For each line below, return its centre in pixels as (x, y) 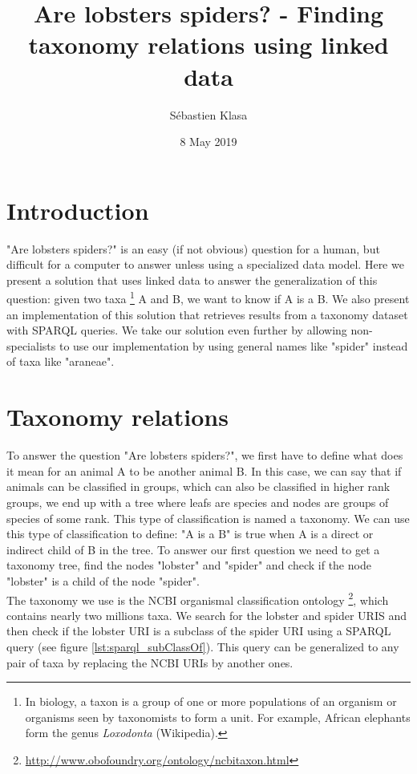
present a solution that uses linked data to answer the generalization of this (192, 280)
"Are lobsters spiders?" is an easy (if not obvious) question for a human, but (193, 248)
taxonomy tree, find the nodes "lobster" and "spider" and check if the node (189, 565)
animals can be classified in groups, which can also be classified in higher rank (198, 486)
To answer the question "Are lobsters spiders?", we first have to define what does (205, 455)
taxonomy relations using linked (208, 45)
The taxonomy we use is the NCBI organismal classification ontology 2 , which (198, 598)
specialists (31, 345)
